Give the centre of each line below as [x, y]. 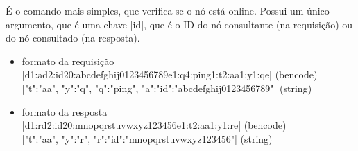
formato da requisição [68, 61]
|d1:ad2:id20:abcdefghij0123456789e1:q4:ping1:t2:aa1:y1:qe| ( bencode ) [170, 74]
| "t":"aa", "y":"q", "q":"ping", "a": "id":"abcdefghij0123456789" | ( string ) [167, 88]
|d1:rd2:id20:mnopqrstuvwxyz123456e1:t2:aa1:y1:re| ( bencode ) [154, 125]
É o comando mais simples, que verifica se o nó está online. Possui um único [168, 10]
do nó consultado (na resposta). [73, 38]
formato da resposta [65, 111]
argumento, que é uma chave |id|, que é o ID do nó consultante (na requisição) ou [179, 24]
